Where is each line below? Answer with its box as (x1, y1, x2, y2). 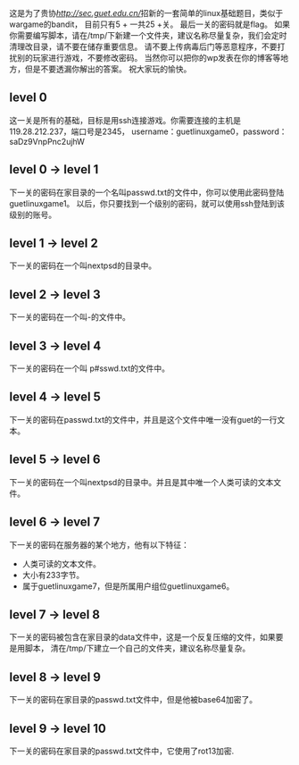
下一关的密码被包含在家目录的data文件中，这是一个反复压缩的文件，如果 (9, 632, 276, 643)
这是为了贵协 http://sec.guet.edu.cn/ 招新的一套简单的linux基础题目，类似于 (9, 8, 284, 18)
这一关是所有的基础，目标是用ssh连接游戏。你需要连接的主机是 (9, 114, 242, 125)
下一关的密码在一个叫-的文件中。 (9, 312, 131, 323)
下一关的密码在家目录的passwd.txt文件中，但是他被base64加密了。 (9, 694, 258, 705)
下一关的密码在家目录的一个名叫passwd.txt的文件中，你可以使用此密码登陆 (9, 187, 285, 198)
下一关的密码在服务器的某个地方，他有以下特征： (9, 539, 189, 550)
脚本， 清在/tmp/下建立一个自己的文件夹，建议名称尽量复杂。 (24, 643, 251, 654)
